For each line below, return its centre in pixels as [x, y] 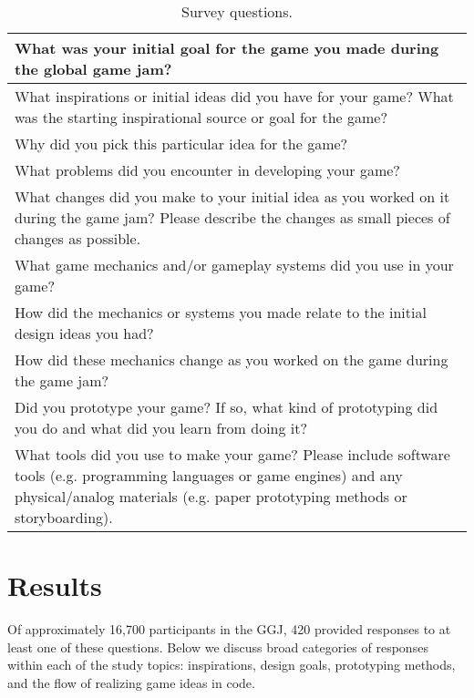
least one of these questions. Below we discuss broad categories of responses [218, 647]
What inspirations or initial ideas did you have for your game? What [234, 96]
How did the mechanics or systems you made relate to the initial [221, 312]
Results [55, 585]
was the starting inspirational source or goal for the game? [201, 117]
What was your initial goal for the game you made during [227, 48]
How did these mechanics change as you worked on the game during [232, 359]
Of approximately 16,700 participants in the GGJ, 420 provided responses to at [229, 629]
